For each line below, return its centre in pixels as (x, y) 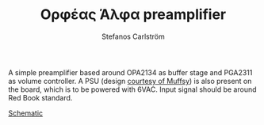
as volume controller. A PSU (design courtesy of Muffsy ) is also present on (130, 81)
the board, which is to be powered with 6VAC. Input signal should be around (132, 89)
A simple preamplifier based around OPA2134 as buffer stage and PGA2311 (130, 72)
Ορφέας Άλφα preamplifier (133, 15)
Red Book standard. (40, 97)
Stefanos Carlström (133, 36)
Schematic (26, 113)
